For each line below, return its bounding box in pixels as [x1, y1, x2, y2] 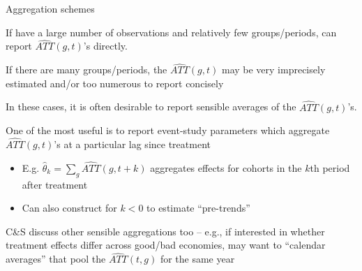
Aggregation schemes [6, 1, 95, 15]
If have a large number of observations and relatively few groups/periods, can [6, 24, 337, 39]
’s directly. [83, 38, 128, 53]
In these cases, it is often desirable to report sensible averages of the [6, 99, 296, 114]
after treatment [22, 177, 88, 191]
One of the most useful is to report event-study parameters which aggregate [6, 123, 330, 138]
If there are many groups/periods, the [6, 62, 167, 77]
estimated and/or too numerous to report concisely [6, 75, 224, 90]
